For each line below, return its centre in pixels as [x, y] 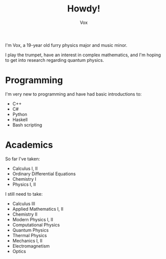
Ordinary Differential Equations [44, 174]
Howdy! [84, 9]
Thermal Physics [30, 235]
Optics [19, 251]
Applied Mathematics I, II [38, 209]
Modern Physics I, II [33, 219]
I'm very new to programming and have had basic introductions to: [74, 94]
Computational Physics [36, 225]
